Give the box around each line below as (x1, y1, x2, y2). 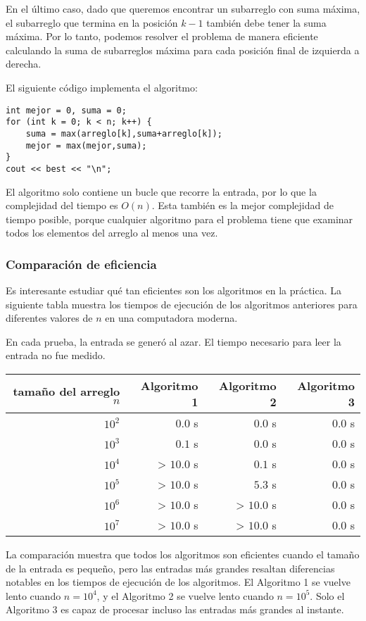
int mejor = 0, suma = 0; (6, 105, 127, 115)
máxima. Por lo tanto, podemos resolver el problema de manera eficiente (6, 29, 318, 44)
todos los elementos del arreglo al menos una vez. (6, 225, 218, 240)
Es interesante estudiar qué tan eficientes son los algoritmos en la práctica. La (6, 283, 342, 298)
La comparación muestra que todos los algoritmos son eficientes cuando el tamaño (6, 547, 360, 562)
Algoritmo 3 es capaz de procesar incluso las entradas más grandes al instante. (6, 602, 344, 617)
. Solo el (310, 588, 345, 603)
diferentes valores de (6, 310, 93, 325)
